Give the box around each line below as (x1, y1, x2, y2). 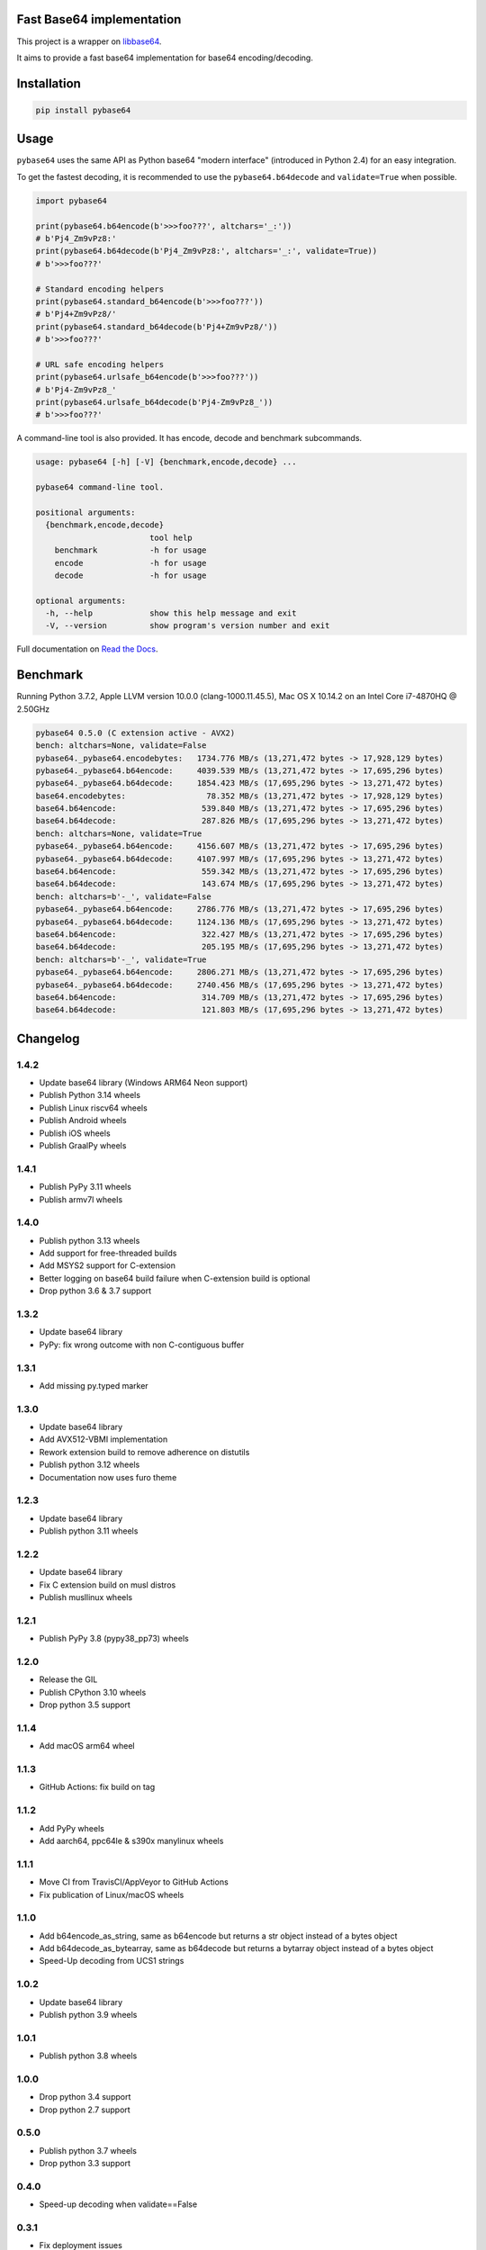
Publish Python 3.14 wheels (39, 1090, 141, 1101)
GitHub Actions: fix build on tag (39, 1782, 156, 1793)
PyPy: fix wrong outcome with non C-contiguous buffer (39, 1339, 245, 1350)
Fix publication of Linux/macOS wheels (39, 1889, 184, 1900)
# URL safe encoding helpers (35, 359, 165, 369)
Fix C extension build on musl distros (39, 1579, 176, 1590)
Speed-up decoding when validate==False (39, 2199, 198, 2209)
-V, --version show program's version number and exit (45, 621, 330, 631)
